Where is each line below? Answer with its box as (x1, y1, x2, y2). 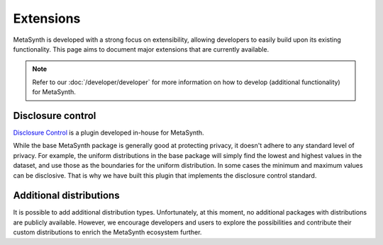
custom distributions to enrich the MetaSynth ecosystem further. (13, 228, 202, 237)
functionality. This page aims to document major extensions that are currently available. (13, 45, 270, 53)
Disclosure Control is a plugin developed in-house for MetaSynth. (13, 128, 205, 137)
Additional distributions (13, 190, 120, 202)
